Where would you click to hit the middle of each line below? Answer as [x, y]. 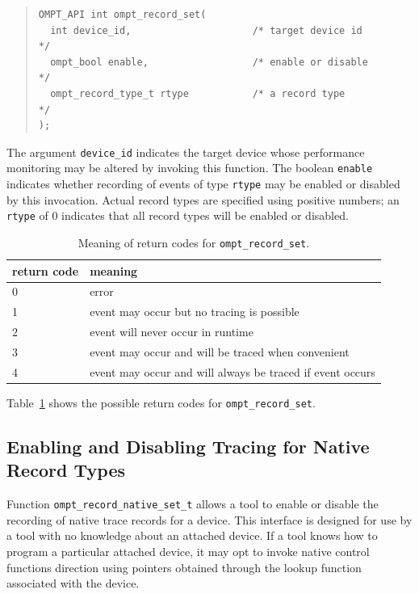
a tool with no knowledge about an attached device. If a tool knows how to [192, 535]
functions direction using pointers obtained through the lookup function [184, 567]
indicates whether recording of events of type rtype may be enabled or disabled [203, 184]
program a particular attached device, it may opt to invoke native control [188, 552]
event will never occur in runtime [172, 332]
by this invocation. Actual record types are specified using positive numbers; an [203, 199]
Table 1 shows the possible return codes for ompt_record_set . [161, 402]
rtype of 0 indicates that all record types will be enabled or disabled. [178, 215]
